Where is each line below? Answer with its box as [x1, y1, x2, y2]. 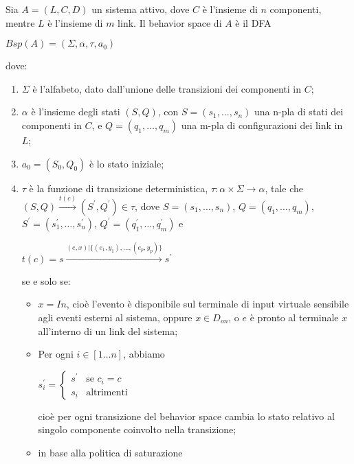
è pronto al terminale [250, 310, 339, 324]
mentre [5, 15, 35, 30]
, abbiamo [123, 347, 165, 361]
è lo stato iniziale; [89, 156, 164, 170]
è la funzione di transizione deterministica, [29, 181, 208, 195]
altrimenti [86, 387, 128, 397]
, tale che [265, 181, 303, 195]
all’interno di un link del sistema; [38, 323, 178, 338]
